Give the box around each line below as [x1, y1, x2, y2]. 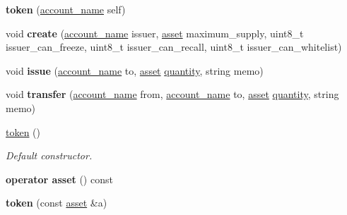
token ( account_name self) [6, 2, 126, 16]
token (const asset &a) [6, 195, 107, 210]
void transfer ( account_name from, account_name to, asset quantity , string [6, 87, 339, 102]
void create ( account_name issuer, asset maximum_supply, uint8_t [6, 25, 304, 40]
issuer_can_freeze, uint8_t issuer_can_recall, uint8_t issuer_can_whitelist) [6, 39, 342, 54]
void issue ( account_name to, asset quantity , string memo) [6, 63, 264, 78]
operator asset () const [6, 171, 113, 186]
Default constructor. [6, 148, 93, 163]
